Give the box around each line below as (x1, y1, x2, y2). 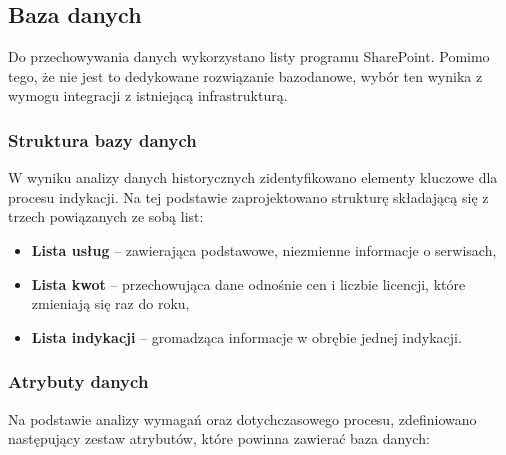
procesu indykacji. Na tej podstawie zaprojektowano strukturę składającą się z (8, 186, 489, 207)
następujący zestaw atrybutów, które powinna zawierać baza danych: (8, 428, 430, 449)
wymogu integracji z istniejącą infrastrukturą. (8, 85, 288, 106)
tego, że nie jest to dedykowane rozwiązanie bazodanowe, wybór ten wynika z (8, 65, 483, 86)
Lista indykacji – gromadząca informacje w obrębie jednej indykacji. (31, 326, 462, 347)
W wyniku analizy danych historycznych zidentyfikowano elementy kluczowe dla (8, 167, 498, 188)
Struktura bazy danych (8, 127, 197, 152)
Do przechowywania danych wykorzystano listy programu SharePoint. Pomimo (8, 46, 490, 67)
